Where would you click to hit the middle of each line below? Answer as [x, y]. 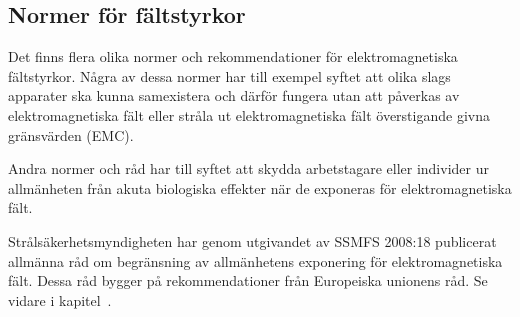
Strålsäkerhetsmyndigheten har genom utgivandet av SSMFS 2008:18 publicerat [252, 240]
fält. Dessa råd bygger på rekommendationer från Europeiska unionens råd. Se [248, 280]
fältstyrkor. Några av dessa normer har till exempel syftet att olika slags [229, 75]
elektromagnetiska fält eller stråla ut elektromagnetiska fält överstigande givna [249, 114]
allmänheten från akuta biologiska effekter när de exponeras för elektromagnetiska [260, 187]
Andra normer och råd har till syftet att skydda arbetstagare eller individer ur [248, 168]
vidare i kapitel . [60, 299]
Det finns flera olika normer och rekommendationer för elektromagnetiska [233, 56]
